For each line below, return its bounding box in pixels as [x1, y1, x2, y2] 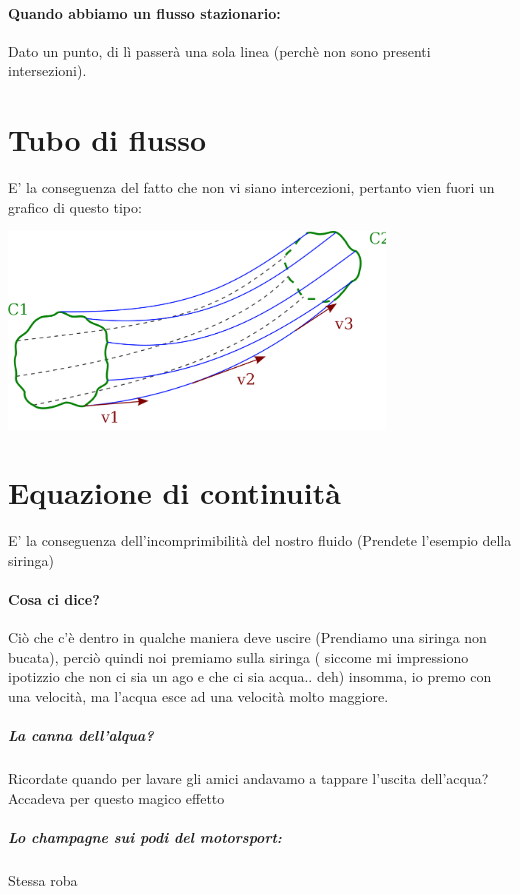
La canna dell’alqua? [8, 725, 154, 746]
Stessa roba [8, 869, 78, 890]
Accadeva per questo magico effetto [8, 787, 225, 808]
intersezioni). [8, 60, 87, 81]
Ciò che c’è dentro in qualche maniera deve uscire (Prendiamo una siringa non [8, 627, 487, 648]
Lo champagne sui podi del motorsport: [8, 826, 282, 847]
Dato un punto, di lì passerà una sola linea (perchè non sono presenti [8, 40, 431, 61]
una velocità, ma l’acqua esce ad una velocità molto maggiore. [8, 686, 389, 706]
